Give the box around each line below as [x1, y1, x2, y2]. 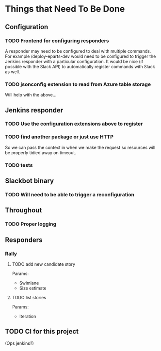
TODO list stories [12, 295, 47, 301]
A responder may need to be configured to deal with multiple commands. [5, 48, 151, 54]
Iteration [19, 314, 36, 319]
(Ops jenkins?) [5, 340, 34, 346]
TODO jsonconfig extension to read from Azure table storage [5, 81, 151, 88]
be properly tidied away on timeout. [5, 149, 76, 156]
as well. [5, 69, 20, 75]
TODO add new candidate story [12, 261, 76, 267]
